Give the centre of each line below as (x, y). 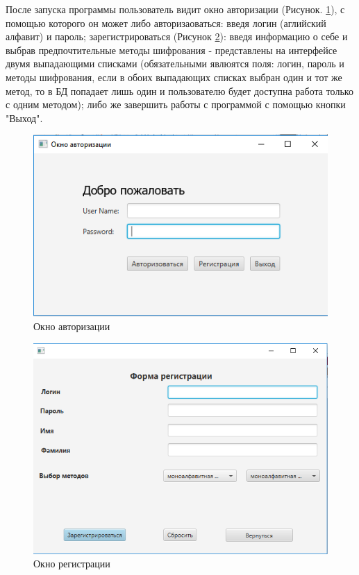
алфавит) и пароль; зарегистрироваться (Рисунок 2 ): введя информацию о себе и (177, 36)
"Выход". (24, 118)
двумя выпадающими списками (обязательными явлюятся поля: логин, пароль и (175, 63)
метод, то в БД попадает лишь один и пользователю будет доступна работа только (179, 91)
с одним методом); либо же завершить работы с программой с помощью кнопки (176, 104)
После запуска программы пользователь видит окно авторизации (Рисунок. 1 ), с (175, 9)
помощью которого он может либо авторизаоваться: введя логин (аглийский (166, 23)
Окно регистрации (72, 564)
